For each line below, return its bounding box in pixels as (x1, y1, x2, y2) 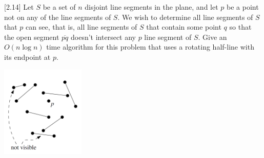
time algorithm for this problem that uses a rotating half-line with (46, 41, 254, 52)
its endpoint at (4, 51, 51, 62)
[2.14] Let (4, 2, 34, 12)
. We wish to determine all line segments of (117, 11, 253, 22)
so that (229, 21, 252, 32)
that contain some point (146, 21, 221, 32)
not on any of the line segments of (4, 11, 111, 22)
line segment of (144, 31, 192, 42)
